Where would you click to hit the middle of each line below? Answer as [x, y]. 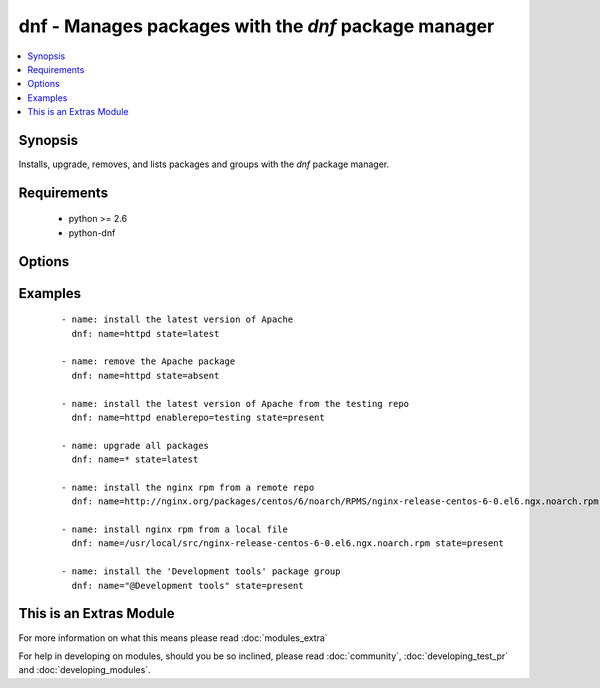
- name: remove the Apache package [148, 361]
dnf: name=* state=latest [135, 459]
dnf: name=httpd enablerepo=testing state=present [198, 417]
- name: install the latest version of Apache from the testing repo [235, 403]
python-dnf [92, 232]
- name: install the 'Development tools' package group [201, 571]
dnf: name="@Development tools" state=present [187, 585]
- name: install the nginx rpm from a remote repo [188, 487]
